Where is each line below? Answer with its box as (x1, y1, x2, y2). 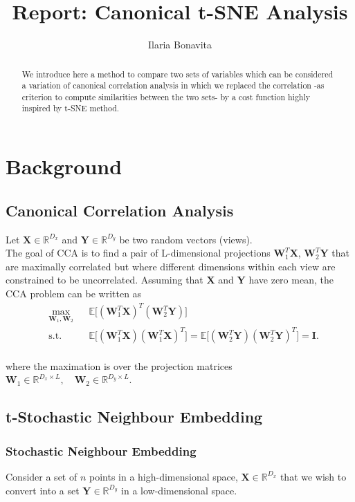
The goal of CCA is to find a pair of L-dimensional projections (6, 245, 271, 260)
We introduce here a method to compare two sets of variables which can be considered (21, 68, 334, 80)
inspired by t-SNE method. (21, 102, 120, 114)
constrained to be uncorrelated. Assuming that (6, 272, 203, 287)
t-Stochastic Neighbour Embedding (6, 406, 263, 427)
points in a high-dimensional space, (89, 469, 238, 483)
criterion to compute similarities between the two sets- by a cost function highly (21, 91, 311, 102)
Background (6, 152, 122, 180)
